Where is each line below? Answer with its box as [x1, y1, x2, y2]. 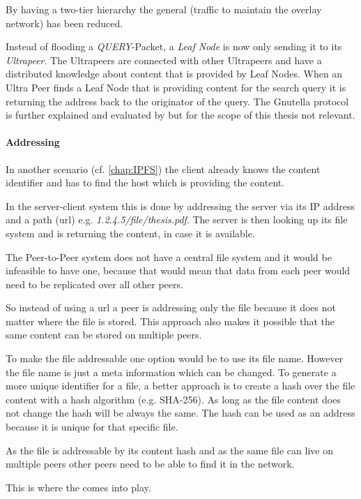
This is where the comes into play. [6, 479, 151, 494]
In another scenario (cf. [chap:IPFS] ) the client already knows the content [6, 161, 321, 176]
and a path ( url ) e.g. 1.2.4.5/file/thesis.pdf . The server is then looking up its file [6, 212, 348, 227]
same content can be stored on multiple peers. [6, 327, 202, 342]
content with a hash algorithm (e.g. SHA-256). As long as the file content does [6, 392, 341, 406]
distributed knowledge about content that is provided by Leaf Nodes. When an [6, 66, 343, 81]
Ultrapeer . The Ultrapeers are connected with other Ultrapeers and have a [6, 52, 322, 67]
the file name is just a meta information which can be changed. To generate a [6, 364, 337, 379]
